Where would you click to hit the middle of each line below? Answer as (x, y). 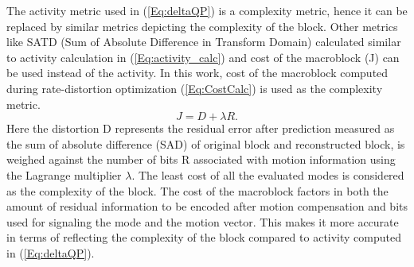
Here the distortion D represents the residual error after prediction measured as (201, 128)
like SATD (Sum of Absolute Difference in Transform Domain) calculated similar (204, 42)
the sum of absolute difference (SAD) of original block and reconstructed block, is (206, 143)
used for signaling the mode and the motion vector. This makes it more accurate (203, 221)
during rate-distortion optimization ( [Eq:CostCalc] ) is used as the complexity (195, 88)
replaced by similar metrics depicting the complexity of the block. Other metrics (202, 26)
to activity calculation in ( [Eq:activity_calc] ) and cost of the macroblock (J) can (203, 57)
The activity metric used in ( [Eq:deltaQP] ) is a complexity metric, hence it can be (207, 10)
